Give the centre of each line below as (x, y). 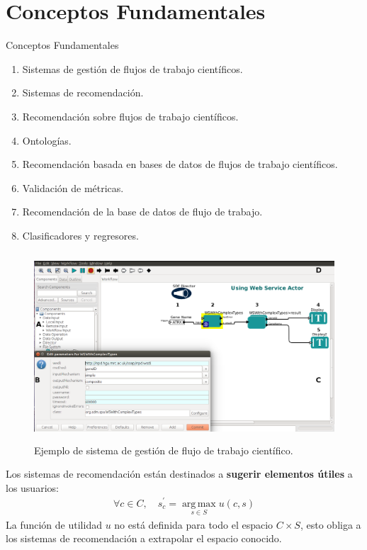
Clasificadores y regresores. (80, 235)
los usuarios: (32, 487)
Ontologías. (47, 140)
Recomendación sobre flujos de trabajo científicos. (130, 116)
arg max (199, 504)
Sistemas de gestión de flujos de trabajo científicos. (132, 68)
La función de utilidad (54, 524)
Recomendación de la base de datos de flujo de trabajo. (142, 212)
